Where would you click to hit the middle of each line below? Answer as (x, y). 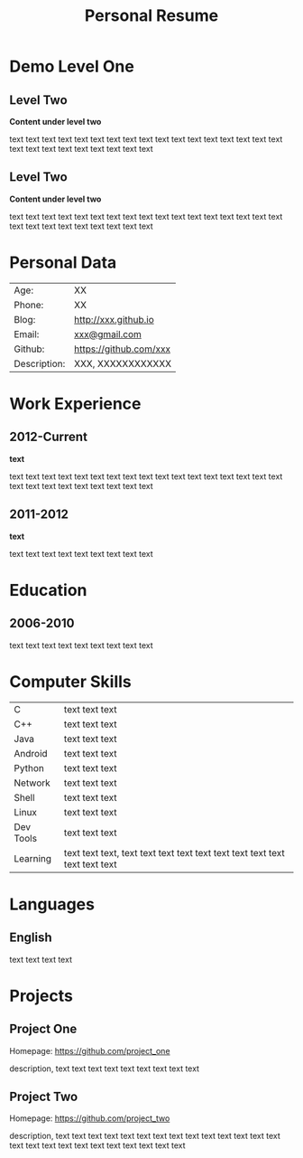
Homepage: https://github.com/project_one (90, 1050)
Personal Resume (151, 16)
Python (29, 767)
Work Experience (75, 404)
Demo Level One (72, 66)
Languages (52, 904)
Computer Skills (71, 681)
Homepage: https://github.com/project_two (90, 1118)
